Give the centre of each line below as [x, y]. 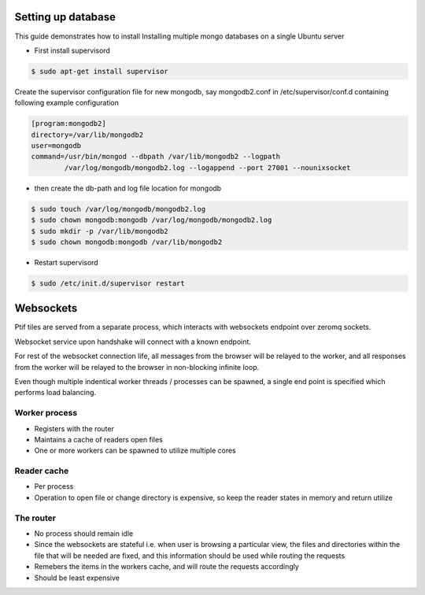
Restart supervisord [66, 262]
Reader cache [42, 471]
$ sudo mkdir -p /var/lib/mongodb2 [100, 231]
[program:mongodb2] [68, 124]
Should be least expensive [77, 578]
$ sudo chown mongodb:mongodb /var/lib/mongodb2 [127, 242]
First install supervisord [72, 50]
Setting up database [65, 17]
